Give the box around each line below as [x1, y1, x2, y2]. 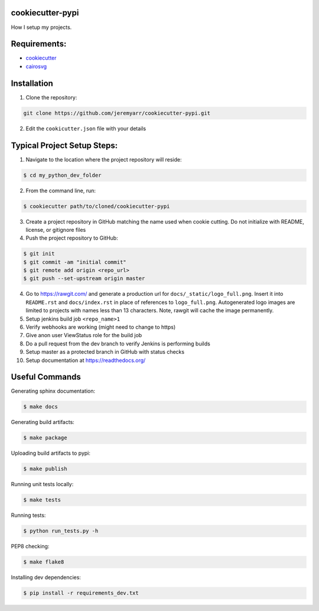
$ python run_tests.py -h [23, 528, 99, 535]
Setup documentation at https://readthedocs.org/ [25, 357, 146, 364]
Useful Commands [11, 372, 81, 382]
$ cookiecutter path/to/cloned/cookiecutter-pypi [23, 203, 170, 209]
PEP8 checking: [11, 543, 50, 550]
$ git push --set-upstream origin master [23, 275, 145, 282]
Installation [11, 78, 53, 88]
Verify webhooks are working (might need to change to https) [25, 324, 176, 331]
